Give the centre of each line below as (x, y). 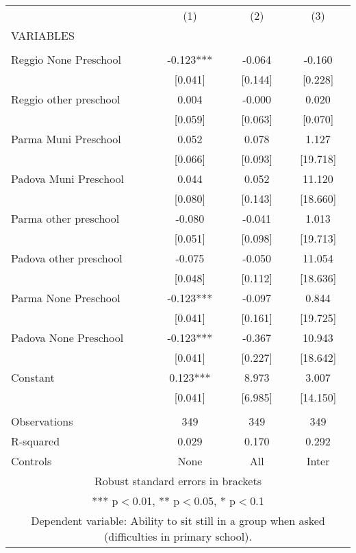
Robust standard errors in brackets (178, 481)
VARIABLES (43, 35)
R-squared (36, 441)
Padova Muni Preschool (68, 179)
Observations (42, 421)
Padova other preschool (67, 258)
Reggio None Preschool (66, 59)
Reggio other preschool (66, 99)
